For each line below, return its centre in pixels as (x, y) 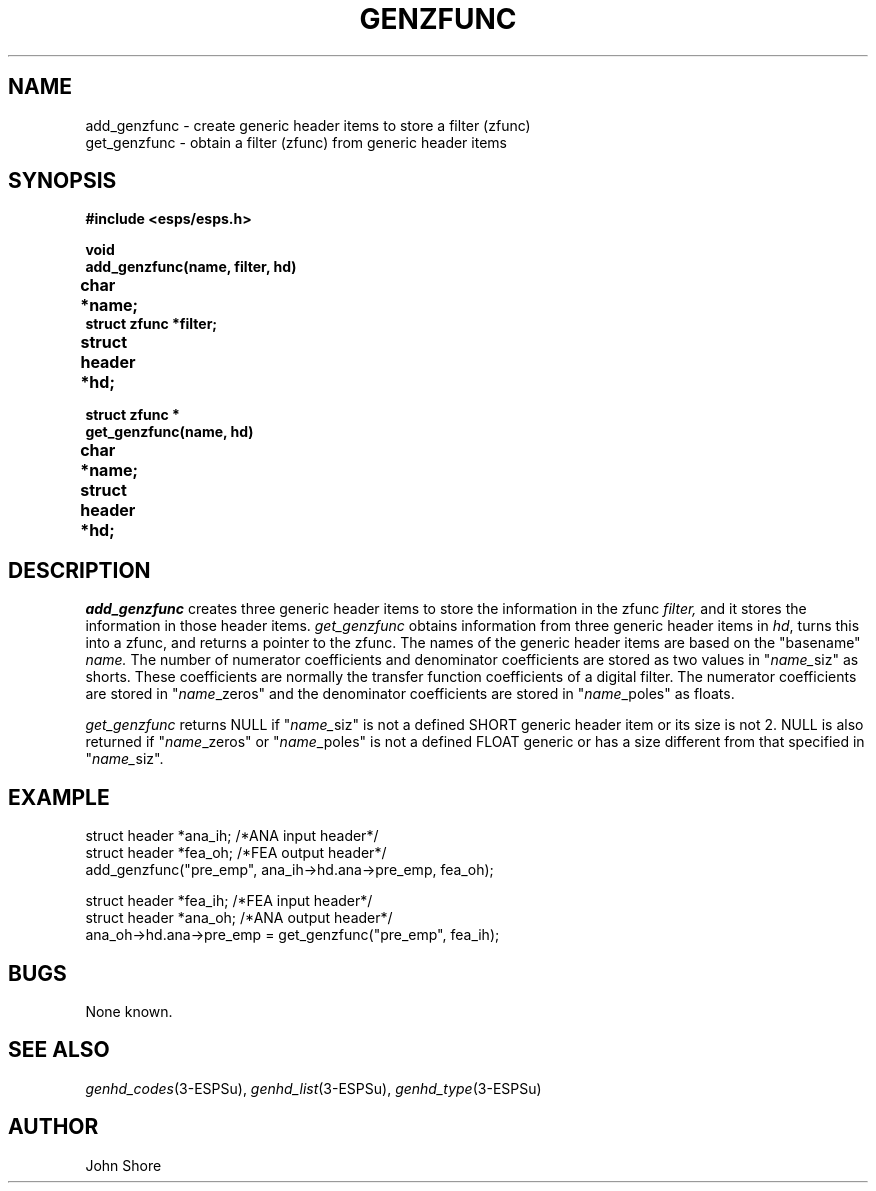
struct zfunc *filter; (151, 324)
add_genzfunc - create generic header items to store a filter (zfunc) (308, 125)
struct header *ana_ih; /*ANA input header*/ (232, 836)
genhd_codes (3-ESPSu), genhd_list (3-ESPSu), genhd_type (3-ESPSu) (313, 1088)
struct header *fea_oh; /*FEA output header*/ (236, 853)
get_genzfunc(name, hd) (169, 432)
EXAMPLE (59, 797)
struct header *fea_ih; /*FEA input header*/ (229, 901)
